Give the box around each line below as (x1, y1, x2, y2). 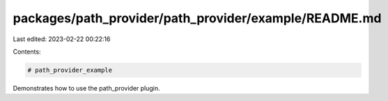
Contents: (13, 47, 41, 56)
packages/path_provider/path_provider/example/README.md (13, 10, 382, 26)
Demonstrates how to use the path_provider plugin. (13, 84, 160, 92)
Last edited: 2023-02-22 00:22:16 (13, 35, 111, 43)
